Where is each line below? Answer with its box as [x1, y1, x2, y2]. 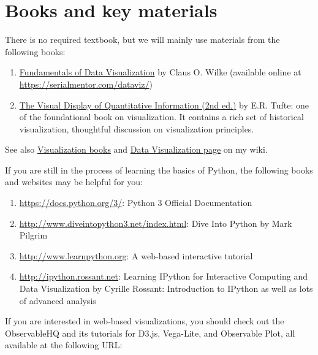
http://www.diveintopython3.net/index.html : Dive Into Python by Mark [19, 216, 292, 229]
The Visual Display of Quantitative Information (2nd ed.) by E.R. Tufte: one [19, 98, 309, 111]
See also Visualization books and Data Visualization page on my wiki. [5, 143, 268, 156]
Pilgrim [19, 229, 48, 242]
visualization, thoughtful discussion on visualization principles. [19, 122, 254, 135]
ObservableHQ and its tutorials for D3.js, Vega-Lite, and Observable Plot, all [5, 326, 295, 339]
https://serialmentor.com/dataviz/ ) [19, 77, 153, 90]
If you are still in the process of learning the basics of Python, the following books [5, 163, 313, 176]
